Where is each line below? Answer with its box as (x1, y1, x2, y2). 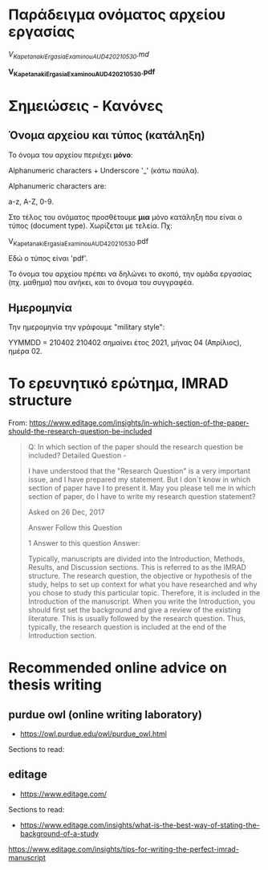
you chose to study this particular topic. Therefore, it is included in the (27, 588, 261, 598)
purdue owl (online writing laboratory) (8, 708, 203, 722)
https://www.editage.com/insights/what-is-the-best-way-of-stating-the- (19, 820, 260, 830)
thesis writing (8, 676, 102, 694)
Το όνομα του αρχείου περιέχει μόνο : (8, 150, 133, 160)
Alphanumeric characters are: (8, 181, 107, 190)
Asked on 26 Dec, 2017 (27, 507, 105, 517)
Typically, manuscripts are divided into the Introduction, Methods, (27, 554, 246, 563)
